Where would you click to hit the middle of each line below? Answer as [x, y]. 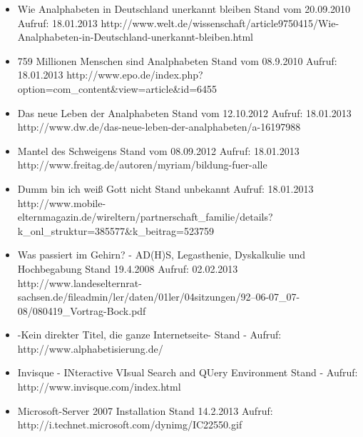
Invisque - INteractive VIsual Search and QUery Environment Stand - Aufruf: [188, 372]
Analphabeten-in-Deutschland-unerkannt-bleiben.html [135, 37]
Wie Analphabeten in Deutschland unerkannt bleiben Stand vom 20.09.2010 [184, 9]
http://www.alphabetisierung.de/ [90, 348]
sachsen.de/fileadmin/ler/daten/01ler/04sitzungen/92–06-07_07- [159, 297]
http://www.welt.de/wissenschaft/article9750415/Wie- [220, 22]
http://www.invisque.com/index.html [99, 387]
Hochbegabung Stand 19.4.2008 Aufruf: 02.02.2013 [128, 268]
